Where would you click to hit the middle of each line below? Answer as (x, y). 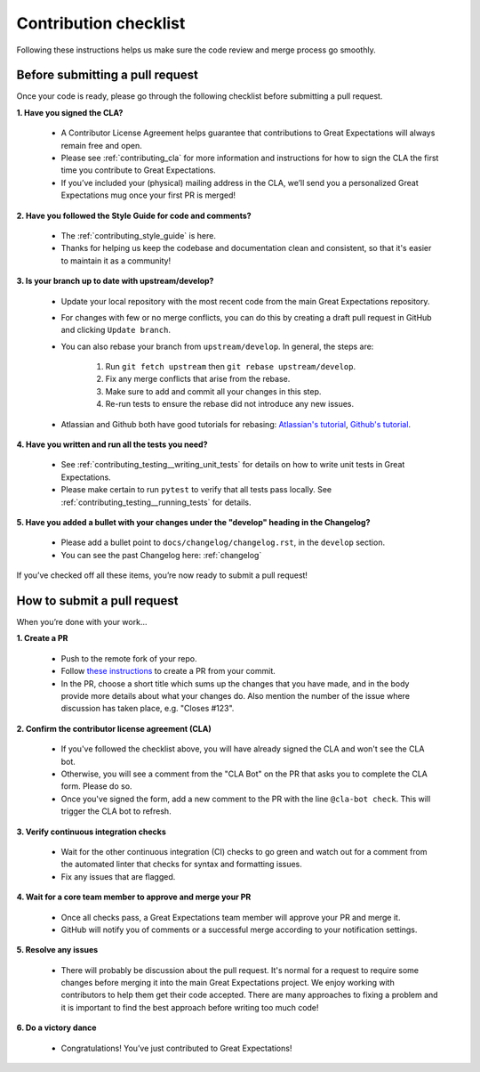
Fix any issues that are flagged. (118, 876)
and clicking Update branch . (116, 330)
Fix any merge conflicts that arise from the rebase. (198, 379)
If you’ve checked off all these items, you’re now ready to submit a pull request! (162, 575)
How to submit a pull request (97, 601)
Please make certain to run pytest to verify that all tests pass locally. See (196, 490)
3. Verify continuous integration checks (91, 832)
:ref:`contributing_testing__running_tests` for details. (156, 502)
